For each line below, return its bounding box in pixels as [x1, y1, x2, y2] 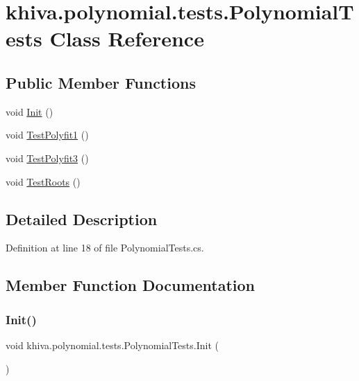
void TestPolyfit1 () [6, 127, 89, 142]
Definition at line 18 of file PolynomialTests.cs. [6, 240, 204, 255]
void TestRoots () [6, 174, 81, 188]
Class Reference [49, 24, 204, 53]
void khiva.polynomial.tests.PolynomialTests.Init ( [6, 337, 219, 352]
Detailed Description [6, 208, 158, 229]
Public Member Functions [6, 71, 196, 93]
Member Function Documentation [6, 274, 256, 296]
